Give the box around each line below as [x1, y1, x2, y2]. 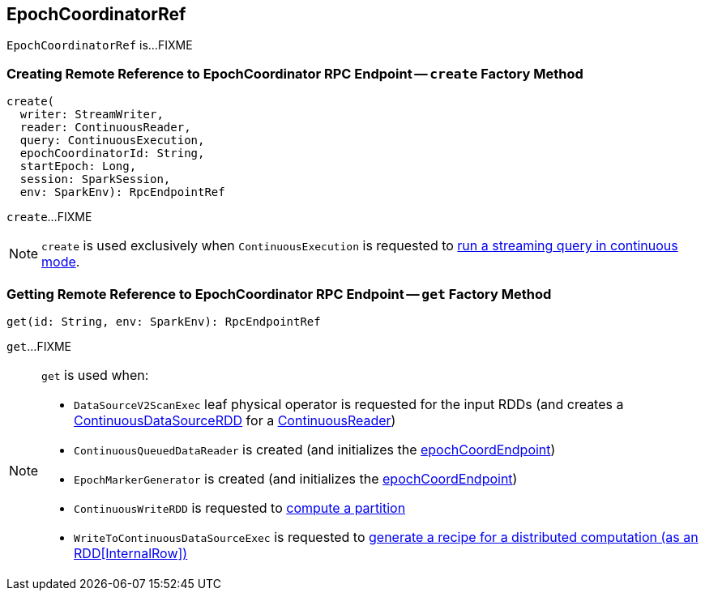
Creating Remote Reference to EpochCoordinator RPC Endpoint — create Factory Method [6, 65, 583, 82]
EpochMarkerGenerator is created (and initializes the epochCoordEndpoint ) [74, 470, 518, 487]
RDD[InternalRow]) [74, 544, 188, 561]
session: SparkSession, [19, 173, 171, 186]
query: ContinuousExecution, [19, 134, 205, 147]
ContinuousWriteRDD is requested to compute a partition [74, 499, 406, 516]
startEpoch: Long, [19, 160, 137, 173]
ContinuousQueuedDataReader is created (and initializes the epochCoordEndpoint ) [74, 441, 556, 458]
